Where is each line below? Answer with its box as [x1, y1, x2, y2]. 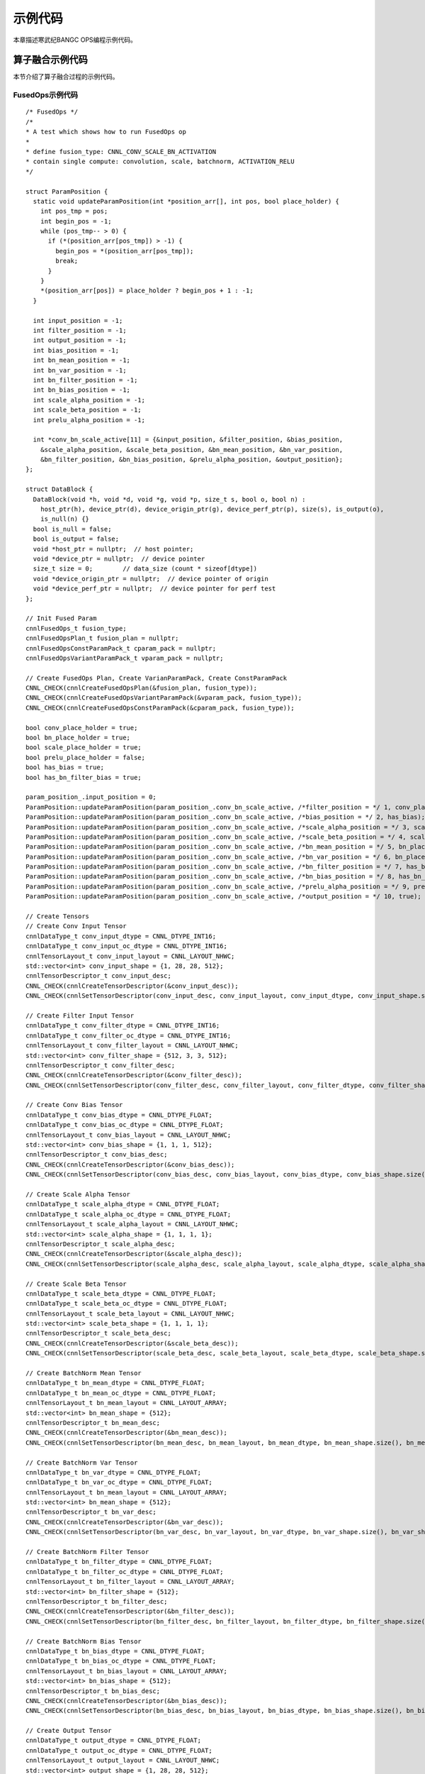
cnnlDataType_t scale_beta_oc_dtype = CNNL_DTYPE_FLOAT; [25, 1299, 228, 1308]
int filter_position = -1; [33, 326, 127, 334]
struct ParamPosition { [25, 187, 108, 195]
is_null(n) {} [40, 515, 90, 523]
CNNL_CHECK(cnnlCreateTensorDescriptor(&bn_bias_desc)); [25, 1697, 228, 1704]
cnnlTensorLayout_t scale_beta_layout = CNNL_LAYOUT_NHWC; [25, 1309, 235, 1318]
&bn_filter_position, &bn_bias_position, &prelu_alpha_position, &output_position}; [40, 456, 344, 464]
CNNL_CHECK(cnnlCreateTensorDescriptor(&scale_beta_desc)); [25, 1339, 239, 1348]
